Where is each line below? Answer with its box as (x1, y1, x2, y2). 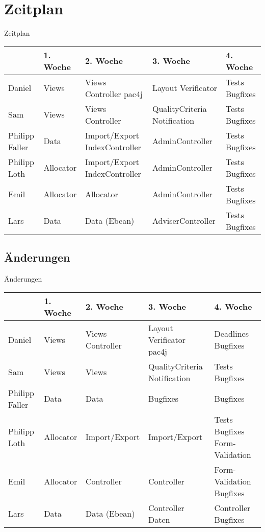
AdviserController (152, 215, 216, 227)
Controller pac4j (85, 87, 143, 100)
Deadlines (214, 328, 249, 340)
